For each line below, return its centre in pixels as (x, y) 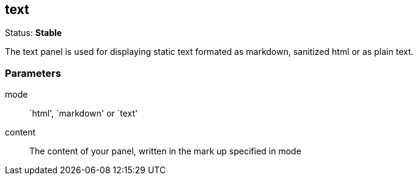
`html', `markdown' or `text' (84, 113)
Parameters (33, 73)
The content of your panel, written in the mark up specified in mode (165, 151)
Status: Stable (34, 33)
